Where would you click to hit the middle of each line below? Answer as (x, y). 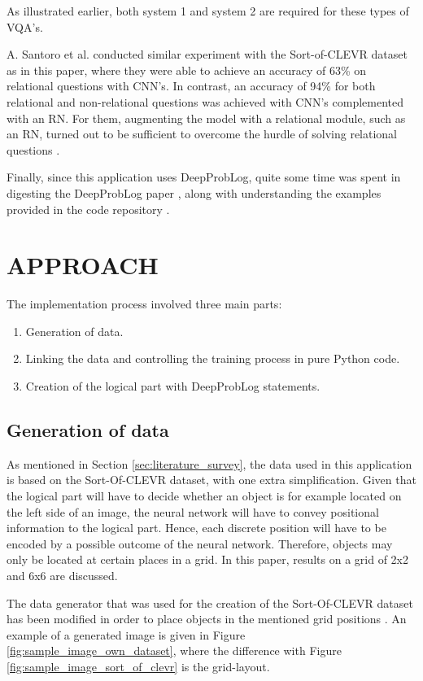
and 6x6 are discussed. (62, 575)
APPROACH (83, 265)
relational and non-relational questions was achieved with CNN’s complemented (205, 101)
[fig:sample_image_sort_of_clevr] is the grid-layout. (138, 666)
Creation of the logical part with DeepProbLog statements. (173, 386)
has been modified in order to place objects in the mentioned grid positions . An (207, 619)
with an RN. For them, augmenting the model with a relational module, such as (206, 118)
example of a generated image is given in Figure (126, 634)
